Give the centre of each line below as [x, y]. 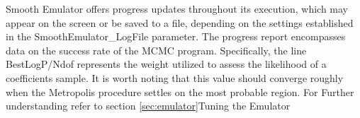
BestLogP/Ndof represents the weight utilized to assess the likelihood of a [166, 64]
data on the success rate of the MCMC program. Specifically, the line [156, 50]
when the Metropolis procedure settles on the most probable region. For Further [180, 92]
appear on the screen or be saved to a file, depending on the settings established [180, 22]
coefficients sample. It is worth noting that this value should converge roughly [175, 77]
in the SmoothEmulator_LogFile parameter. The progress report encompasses [176, 36]
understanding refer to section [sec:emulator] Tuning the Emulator [148, 106]
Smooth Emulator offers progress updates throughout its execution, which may [177, 8]
